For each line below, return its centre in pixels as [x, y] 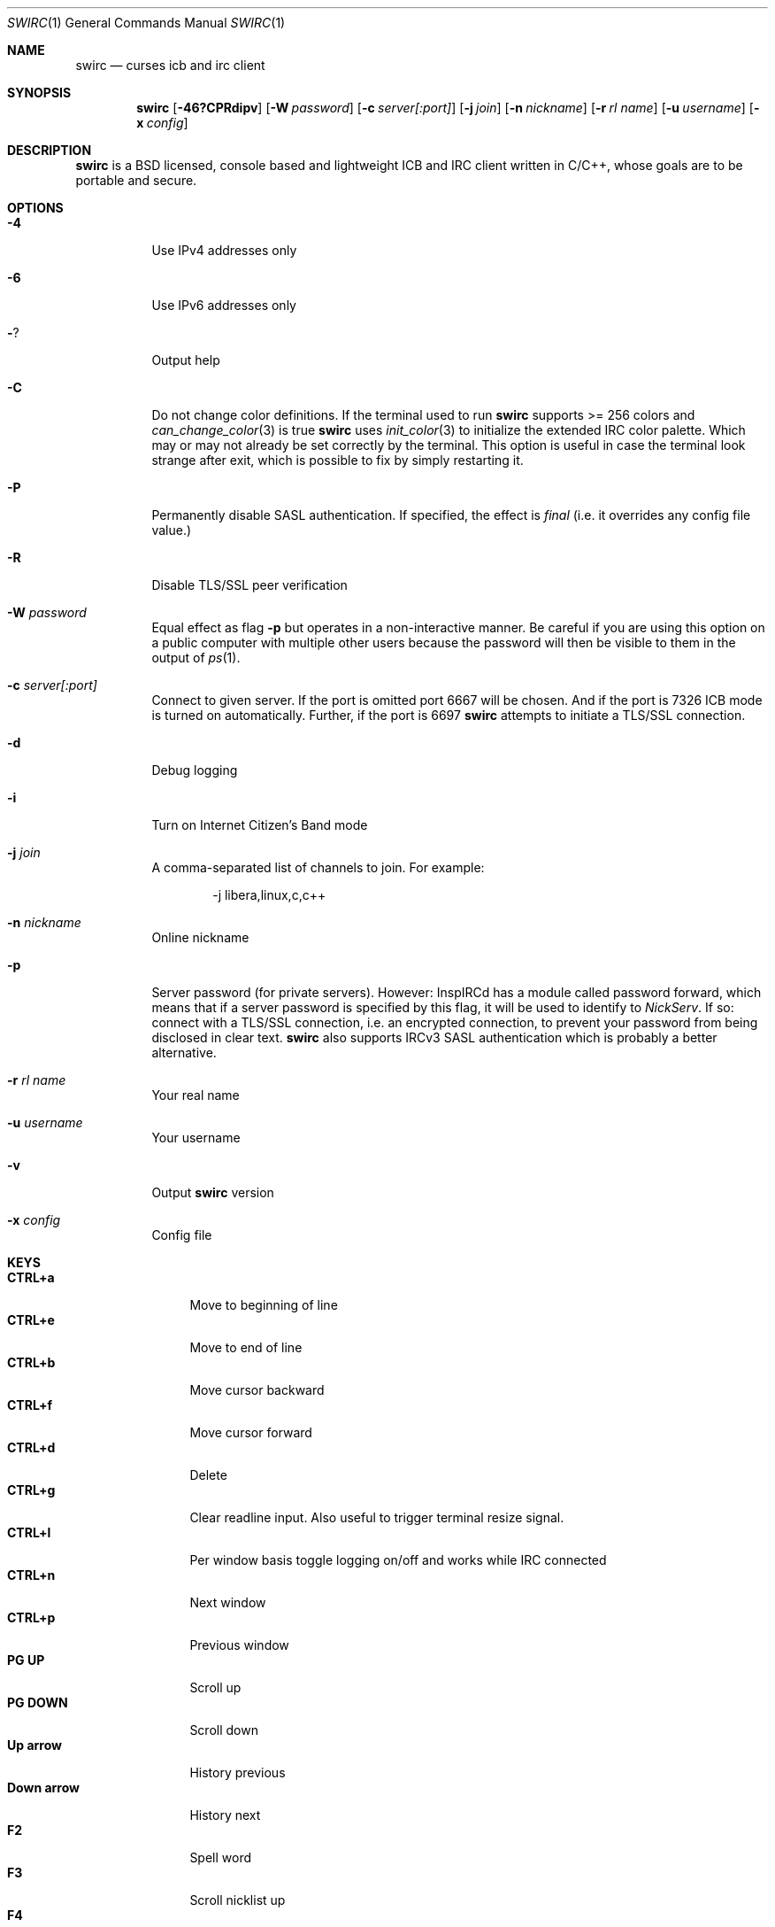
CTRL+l [29, 1532]
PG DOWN [38, 1703]
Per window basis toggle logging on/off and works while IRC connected [398, 1560]
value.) [172, 530]
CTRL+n [31, 1575]
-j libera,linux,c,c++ [269, 895]
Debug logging [195, 770]
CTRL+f [30, 1405]
